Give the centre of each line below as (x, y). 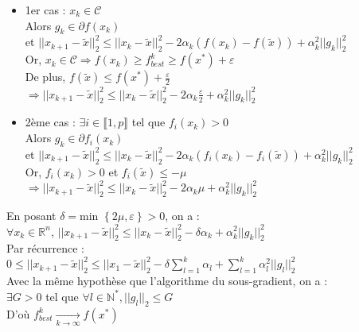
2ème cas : (50, 122)
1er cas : (45, 10)
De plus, (45, 77)
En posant (31, 215)
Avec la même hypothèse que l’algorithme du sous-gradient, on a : (167, 281)
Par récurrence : (45, 248)
